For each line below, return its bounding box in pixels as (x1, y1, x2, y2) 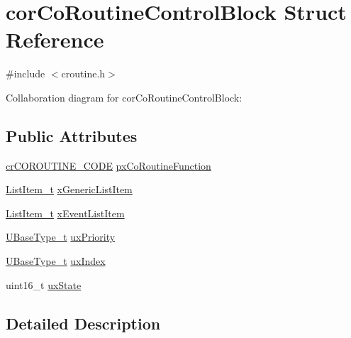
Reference (6, 25, 104, 54)
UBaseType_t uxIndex (6, 253, 106, 268)
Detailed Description (6, 312, 161, 334)
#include (6, 66, 45, 81)
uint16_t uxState (6, 277, 82, 292)
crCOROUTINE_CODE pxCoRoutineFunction (6, 158, 211, 173)
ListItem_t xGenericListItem (6, 182, 133, 197)
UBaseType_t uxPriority (6, 229, 116, 244)
